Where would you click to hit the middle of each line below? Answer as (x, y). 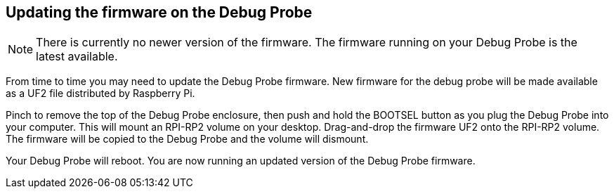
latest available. (77, 57)
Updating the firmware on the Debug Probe (159, 12)
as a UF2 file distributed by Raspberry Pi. (100, 93)
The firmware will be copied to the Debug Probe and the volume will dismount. (187, 139)
